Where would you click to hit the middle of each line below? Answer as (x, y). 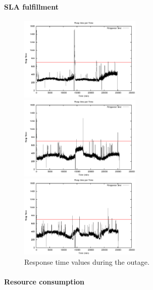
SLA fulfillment (31, 6)
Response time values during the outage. (87, 262)
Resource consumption (44, 282)
